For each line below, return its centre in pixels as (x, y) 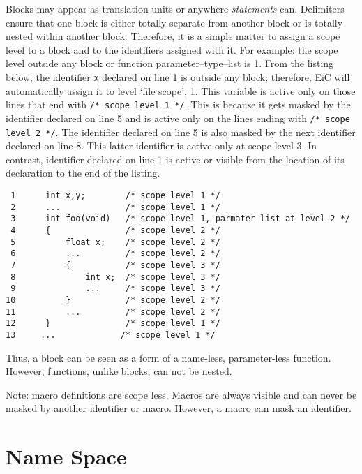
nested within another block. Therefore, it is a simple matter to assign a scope (173, 36)
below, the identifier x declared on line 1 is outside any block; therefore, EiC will (178, 76)
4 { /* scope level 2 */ (115, 230)
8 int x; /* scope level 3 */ (115, 277)
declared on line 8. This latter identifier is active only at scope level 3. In (161, 146)
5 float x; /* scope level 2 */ (115, 242)
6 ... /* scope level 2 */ (115, 254)
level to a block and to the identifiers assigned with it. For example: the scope (172, 49)
